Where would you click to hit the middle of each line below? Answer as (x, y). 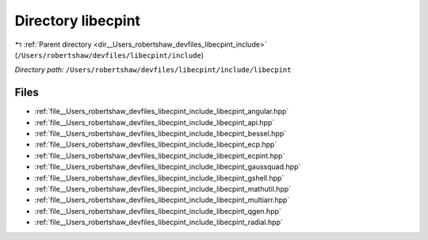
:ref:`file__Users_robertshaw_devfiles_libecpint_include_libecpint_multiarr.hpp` (162, 200)
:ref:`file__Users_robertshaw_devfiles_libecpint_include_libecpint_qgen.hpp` (158, 211)
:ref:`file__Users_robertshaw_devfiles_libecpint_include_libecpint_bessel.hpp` (160, 134)
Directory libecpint (78, 21)
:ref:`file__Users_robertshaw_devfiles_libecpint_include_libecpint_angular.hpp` (162, 112)
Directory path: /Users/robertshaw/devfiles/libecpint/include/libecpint (153, 70)
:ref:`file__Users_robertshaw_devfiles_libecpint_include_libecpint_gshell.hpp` (159, 177)
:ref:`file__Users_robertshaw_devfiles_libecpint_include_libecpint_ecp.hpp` (156, 145)
